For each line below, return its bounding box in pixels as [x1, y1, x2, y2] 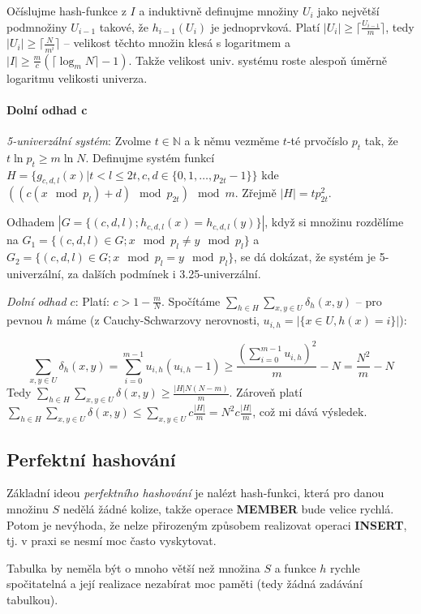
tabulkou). [6, 591, 58, 608]
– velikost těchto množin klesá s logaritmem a [63, 34, 290, 51]
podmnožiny [6, 18, 67, 35]
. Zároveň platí [229, 384, 303, 401]
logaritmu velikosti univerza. [6, 69, 148, 86]
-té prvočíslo [286, 131, 349, 148]
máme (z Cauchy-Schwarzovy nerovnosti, [56, 311, 260, 328]
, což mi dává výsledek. [252, 403, 367, 420]
